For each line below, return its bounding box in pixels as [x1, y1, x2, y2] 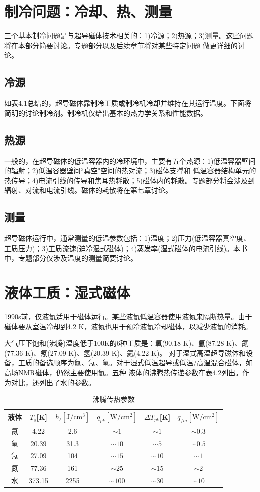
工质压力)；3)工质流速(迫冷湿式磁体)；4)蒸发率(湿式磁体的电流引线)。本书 [4, 242, 248, 253]
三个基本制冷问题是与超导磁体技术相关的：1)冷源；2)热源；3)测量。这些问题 [4, 30, 254, 41]
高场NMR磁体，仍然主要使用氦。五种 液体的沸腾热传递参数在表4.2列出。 [4, 367, 243, 377]
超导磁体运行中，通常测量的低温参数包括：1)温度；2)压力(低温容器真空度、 [4, 233, 251, 243]
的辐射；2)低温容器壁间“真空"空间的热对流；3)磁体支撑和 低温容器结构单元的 [4, 165, 256, 176]
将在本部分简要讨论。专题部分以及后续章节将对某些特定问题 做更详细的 [4, 40, 238, 50]
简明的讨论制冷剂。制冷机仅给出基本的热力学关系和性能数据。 [4, 107, 207, 118]
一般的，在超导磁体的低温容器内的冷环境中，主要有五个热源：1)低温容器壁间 [4, 155, 256, 166]
